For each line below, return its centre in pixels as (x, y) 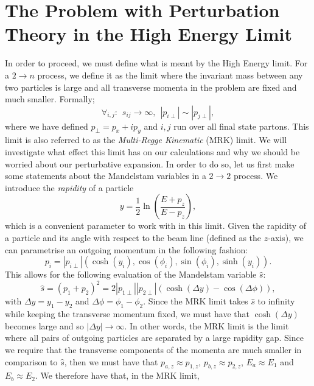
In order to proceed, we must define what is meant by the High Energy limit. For (156, 63)
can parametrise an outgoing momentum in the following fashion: (127, 249)
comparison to (31, 361)
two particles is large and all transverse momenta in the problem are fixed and (151, 87)
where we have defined (47, 126)
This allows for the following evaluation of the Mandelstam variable (131, 274)
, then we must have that (111, 361)
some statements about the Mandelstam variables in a (106, 176)
